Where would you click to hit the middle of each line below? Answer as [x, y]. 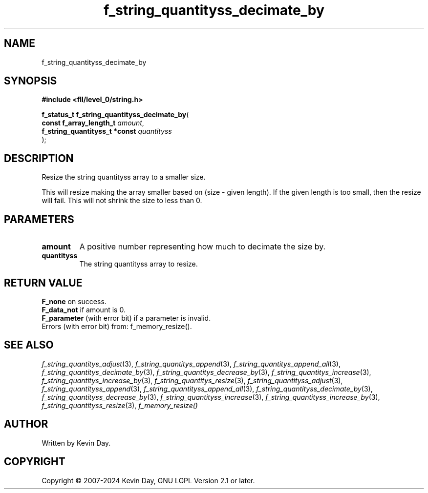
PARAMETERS [39, 219]
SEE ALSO [29, 345]
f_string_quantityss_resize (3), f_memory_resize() [120, 405]
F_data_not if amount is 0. [84, 309]
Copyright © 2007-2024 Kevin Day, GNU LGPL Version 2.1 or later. [148, 480]
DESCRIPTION [39, 158]
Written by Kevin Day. [76, 443]
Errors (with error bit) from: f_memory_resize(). [117, 326]
